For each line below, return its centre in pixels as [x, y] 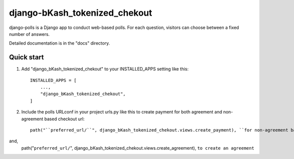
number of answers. [29, 34]
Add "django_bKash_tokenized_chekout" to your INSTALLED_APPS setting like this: [105, 69]
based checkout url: [64, 119]
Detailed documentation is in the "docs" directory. [60, 43]
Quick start [26, 57]
